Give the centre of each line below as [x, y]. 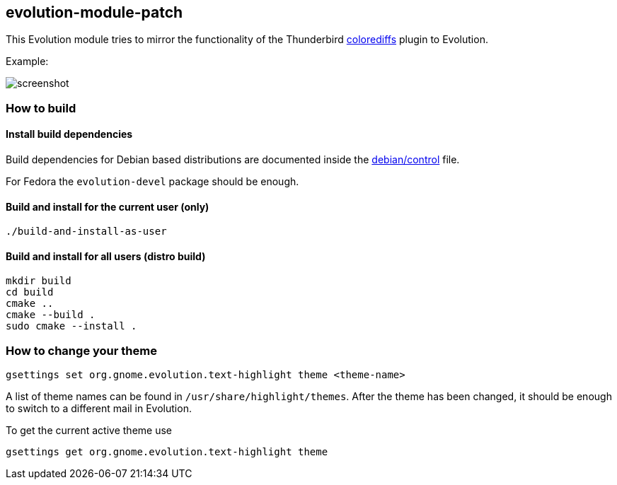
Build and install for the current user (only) [108, 206]
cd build [30, 292]
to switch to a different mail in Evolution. [99, 409]
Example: [27, 62]
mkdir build [39, 281]
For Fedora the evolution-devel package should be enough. [152, 182]
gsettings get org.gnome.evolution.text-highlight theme [167, 452]
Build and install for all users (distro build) [106, 256]
